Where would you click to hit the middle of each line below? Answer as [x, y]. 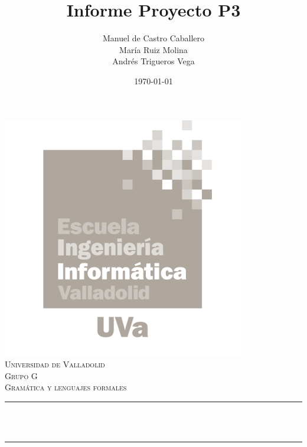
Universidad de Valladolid [55, 364]
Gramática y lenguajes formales [66, 387]
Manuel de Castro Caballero [153, 38]
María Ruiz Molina [153, 49]
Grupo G [21, 375]
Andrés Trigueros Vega [153, 61]
